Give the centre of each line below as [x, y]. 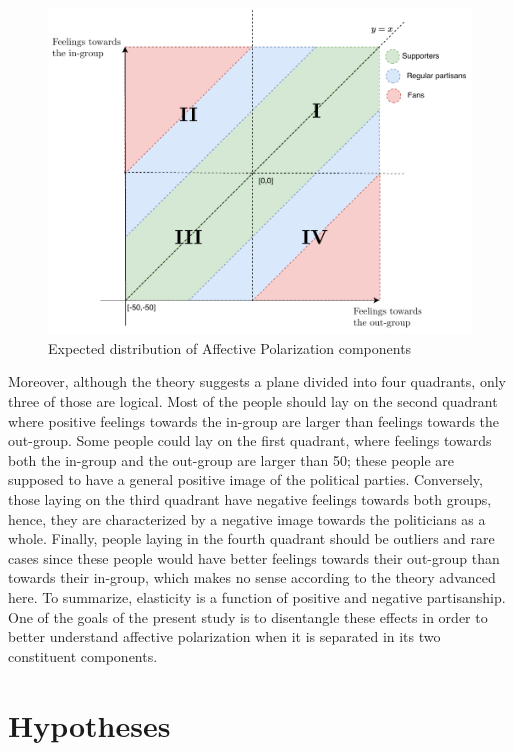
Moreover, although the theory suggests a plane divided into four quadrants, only [257, 381]
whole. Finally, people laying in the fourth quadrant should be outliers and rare [251, 538]
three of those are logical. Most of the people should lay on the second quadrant [253, 401]
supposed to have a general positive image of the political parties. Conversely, [245, 479]
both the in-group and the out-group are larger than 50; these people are [231, 459]
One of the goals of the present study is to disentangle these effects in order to [248, 616]
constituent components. [83, 655]
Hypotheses [89, 724]
